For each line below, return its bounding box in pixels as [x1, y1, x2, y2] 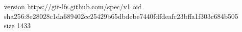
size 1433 [4, 20, 31, 31]
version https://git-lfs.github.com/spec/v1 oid [4, 1, 142, 11]
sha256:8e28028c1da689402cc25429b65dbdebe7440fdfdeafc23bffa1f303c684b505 [4, 11, 239, 21]
